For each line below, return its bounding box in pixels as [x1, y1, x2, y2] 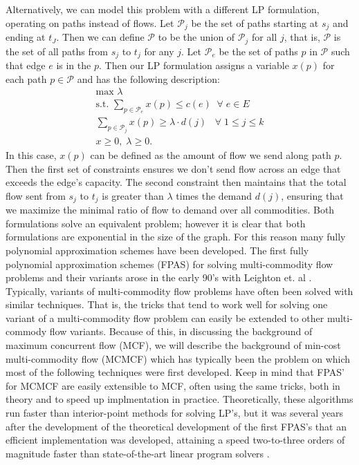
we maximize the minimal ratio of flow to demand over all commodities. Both [6, 202, 335, 217]
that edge [6, 57, 46, 72]
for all [251, 30, 277, 44]
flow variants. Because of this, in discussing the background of [49, 324, 313, 339]
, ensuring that [281, 188, 344, 202]
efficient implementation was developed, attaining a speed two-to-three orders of [6, 433, 345, 447]
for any [144, 44, 174, 58]
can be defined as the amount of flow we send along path [90, 147, 331, 162]
